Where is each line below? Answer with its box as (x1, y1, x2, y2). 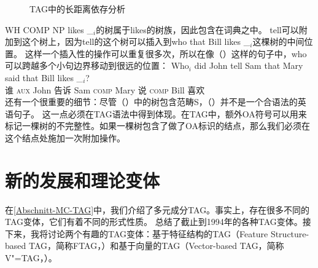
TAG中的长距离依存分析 (29, 2, 126, 15)
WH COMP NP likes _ (5, 23, 93, 36)
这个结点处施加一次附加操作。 (5, 131, 125, 144)
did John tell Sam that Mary (194, 59, 303, 72)
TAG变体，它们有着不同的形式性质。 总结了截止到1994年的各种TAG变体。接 (5, 215, 311, 228)
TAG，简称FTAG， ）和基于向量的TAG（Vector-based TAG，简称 (28, 239, 284, 252)
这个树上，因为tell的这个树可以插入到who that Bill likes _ (21, 35, 250, 48)
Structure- (270, 227, 309, 240)
